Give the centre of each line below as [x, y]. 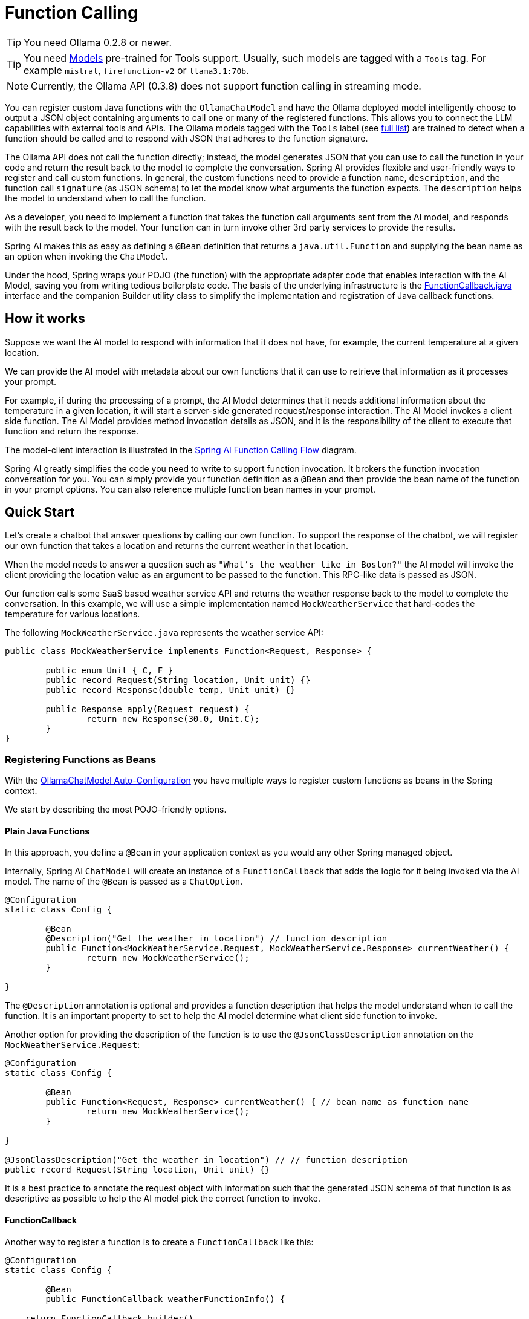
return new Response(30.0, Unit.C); [173, 719]
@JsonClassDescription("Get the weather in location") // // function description [206, 1160]
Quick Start [40, 512]
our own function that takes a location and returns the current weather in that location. [177, 546]
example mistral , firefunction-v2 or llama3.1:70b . [136, 70]
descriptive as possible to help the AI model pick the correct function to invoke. [163, 1199]
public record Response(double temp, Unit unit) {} [170, 690]
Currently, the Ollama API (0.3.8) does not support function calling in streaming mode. [226, 86]
